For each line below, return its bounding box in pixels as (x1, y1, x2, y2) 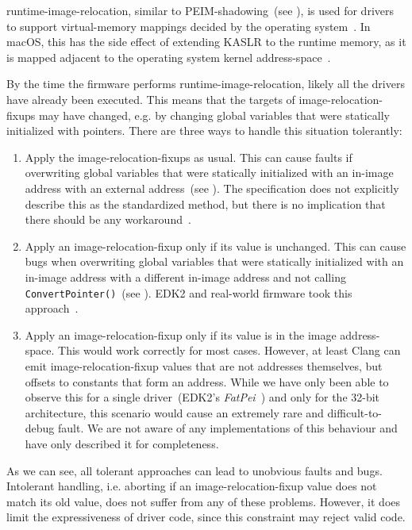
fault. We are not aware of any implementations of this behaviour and (58, 420, 398, 436)
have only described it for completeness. (25, 435, 219, 451)
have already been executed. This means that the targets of (6, 90, 295, 107)
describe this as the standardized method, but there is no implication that (25, 195, 386, 212)
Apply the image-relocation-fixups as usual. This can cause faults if (25, 148, 352, 165)
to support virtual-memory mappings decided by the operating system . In (6, 17, 371, 34)
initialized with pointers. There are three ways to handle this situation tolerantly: (6, 122, 402, 139)
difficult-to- (327, 404, 383, 421)
